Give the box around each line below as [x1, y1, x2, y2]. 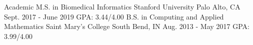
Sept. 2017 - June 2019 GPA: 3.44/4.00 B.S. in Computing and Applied [4, 11, 224, 21]
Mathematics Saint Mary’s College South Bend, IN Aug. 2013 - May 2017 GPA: [4, 21, 249, 31]
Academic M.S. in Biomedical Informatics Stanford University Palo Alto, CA [4, 1, 240, 11]
